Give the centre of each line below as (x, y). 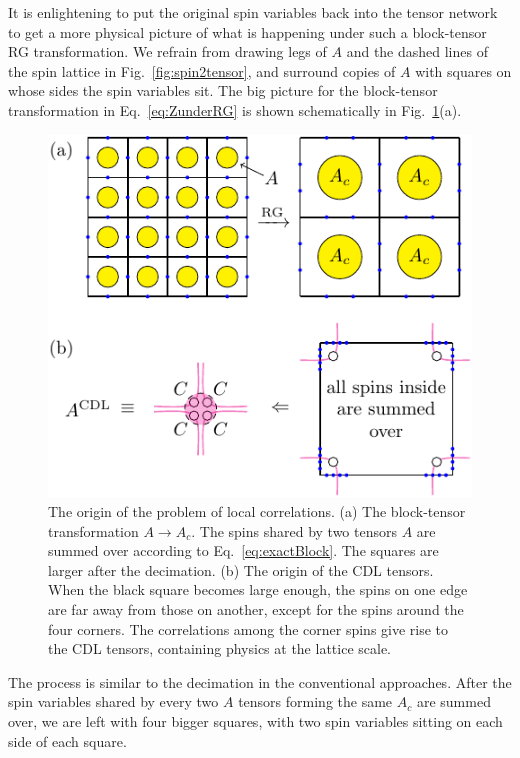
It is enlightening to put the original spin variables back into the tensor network (253, 12)
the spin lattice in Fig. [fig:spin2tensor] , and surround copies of (202, 70)
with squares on (463, 70)
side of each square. (67, 740)
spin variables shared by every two (113, 701)
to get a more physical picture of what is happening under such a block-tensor (247, 31)
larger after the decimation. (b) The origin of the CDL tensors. (241, 569)
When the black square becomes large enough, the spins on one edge (258, 589)
